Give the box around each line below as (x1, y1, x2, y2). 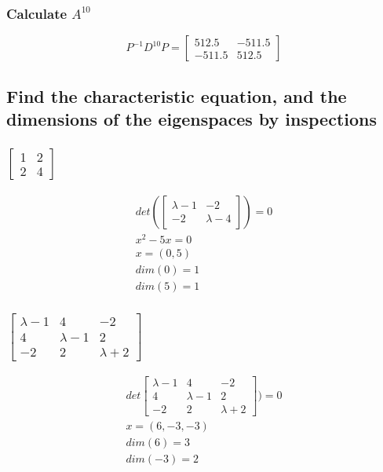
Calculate (6, 3, 67, 23)
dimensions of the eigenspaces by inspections (6, 107, 378, 130)
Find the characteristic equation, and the (6, 83, 347, 108)
